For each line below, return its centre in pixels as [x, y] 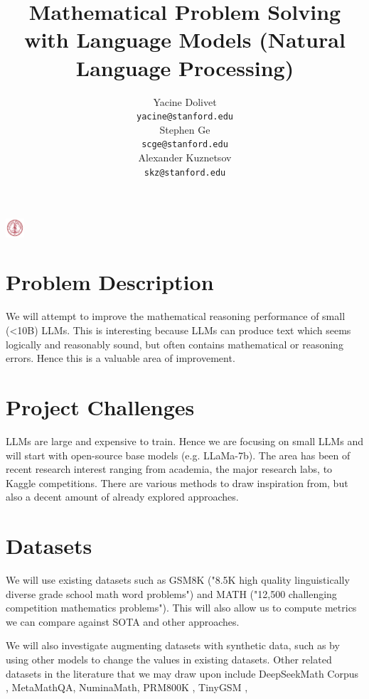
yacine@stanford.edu [185, 117]
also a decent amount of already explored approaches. [122, 497]
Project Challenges [100, 406]
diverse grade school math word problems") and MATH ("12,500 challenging [171, 593]
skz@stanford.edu [185, 172]
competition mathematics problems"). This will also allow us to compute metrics [181, 608]
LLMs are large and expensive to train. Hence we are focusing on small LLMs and [184, 441]
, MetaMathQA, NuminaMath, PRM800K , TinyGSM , [127, 687]
